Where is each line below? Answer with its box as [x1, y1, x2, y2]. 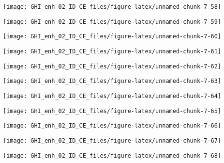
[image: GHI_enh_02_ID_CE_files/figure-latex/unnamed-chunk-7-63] [3, 78, 222, 85]
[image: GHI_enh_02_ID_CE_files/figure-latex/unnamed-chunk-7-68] [3, 152, 222, 159]
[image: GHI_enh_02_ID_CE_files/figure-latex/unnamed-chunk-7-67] [3, 137, 222, 144]
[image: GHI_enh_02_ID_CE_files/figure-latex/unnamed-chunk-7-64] [3, 92, 222, 99]
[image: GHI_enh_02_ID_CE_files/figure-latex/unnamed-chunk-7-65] [3, 107, 222, 114]
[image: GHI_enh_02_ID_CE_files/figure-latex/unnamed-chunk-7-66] [3, 122, 222, 130]
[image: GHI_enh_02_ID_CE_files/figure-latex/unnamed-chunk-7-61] [3, 48, 222, 55]
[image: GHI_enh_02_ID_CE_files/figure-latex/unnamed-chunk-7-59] [3, 18, 222, 25]
